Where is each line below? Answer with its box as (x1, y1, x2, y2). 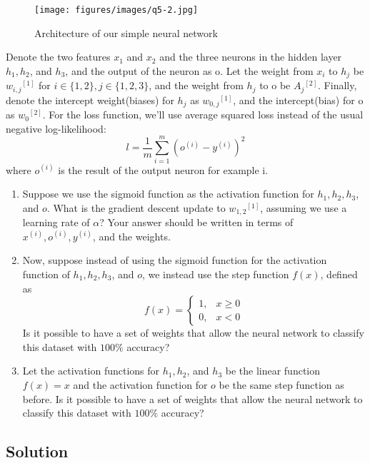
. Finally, (318, 78, 357, 93)
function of (22, 266, 70, 281)
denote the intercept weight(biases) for (6, 92, 174, 107)
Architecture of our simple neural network (34, 25, 218, 40)
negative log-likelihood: (6, 121, 106, 136)
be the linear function (225, 363, 321, 378)
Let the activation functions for (22, 363, 160, 378)
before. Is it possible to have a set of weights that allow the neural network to (22, 391, 363, 406)
